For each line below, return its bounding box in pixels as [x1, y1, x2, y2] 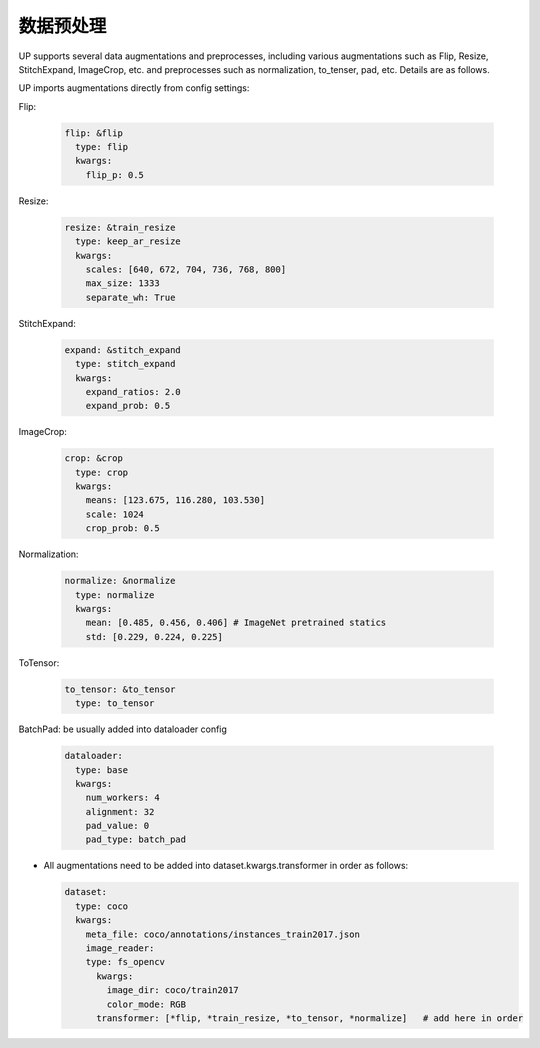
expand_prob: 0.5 [85, 400, 171, 412]
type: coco [75, 900, 129, 912]
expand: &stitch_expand [64, 344, 182, 355]
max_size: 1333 [85, 278, 160, 289]
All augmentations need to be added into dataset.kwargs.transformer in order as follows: [43, 860, 409, 872]
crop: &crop [64, 453, 124, 464]
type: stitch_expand [75, 358, 176, 370]
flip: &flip [64, 127, 124, 139]
